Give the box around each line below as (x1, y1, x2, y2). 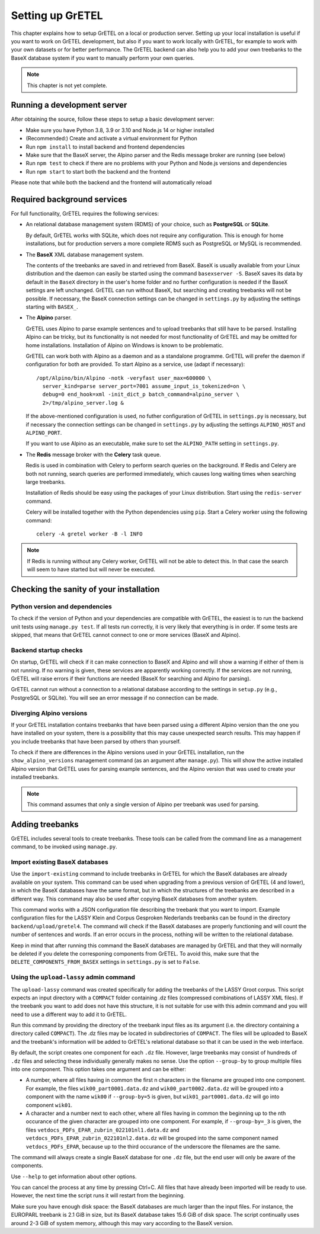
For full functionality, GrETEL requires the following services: (11, 210, 159, 217)
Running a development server (11, 100, 127, 110)
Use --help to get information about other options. (11, 1173, 137, 1180)
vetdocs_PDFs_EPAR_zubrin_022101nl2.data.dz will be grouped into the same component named (25, 1134, 279, 1142)
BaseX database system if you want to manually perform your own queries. (11, 54, 195, 62)
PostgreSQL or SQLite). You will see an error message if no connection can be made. (11, 694, 219, 701)
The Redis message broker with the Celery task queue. (25, 451, 161, 458)
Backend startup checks (11, 646, 83, 654)
